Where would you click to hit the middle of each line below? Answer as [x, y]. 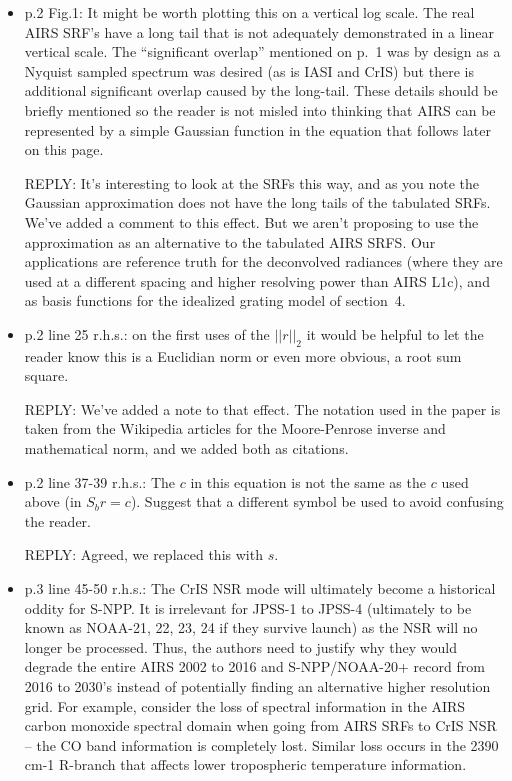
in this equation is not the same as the [308, 481]
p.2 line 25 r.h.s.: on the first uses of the [147, 333]
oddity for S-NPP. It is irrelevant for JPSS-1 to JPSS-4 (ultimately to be [248, 607]
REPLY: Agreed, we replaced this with [143, 554]
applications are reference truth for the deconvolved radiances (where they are [263, 261]
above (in [53, 501]
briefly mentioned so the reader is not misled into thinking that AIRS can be [260, 109]
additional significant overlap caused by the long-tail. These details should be [261, 90]
